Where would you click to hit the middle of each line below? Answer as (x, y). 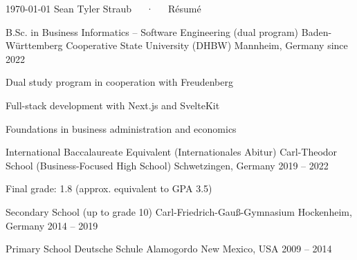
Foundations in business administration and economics (121, 128)
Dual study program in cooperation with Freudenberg (119, 82)
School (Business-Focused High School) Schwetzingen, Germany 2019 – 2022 (167, 165)
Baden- (317, 31)
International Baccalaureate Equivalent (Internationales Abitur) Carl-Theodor (172, 152)
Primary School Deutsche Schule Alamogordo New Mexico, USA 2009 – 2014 (169, 249)
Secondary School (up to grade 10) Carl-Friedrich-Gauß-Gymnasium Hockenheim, (179, 211)
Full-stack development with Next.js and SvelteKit (113, 105)
